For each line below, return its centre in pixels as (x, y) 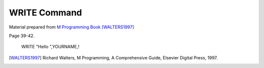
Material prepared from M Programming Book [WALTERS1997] (72, 27)
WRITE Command (45, 13)
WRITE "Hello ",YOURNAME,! (50, 47)
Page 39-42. (22, 36)
